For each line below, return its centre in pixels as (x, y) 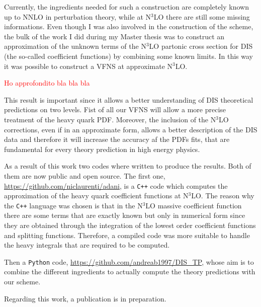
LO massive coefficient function (194, 205)
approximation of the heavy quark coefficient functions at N (96, 196)
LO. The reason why (223, 196)
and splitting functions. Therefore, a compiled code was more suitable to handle (127, 235)
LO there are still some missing (202, 16)
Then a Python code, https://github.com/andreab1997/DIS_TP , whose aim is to (129, 261)
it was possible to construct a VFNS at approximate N (89, 66)
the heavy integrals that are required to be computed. (87, 245)
